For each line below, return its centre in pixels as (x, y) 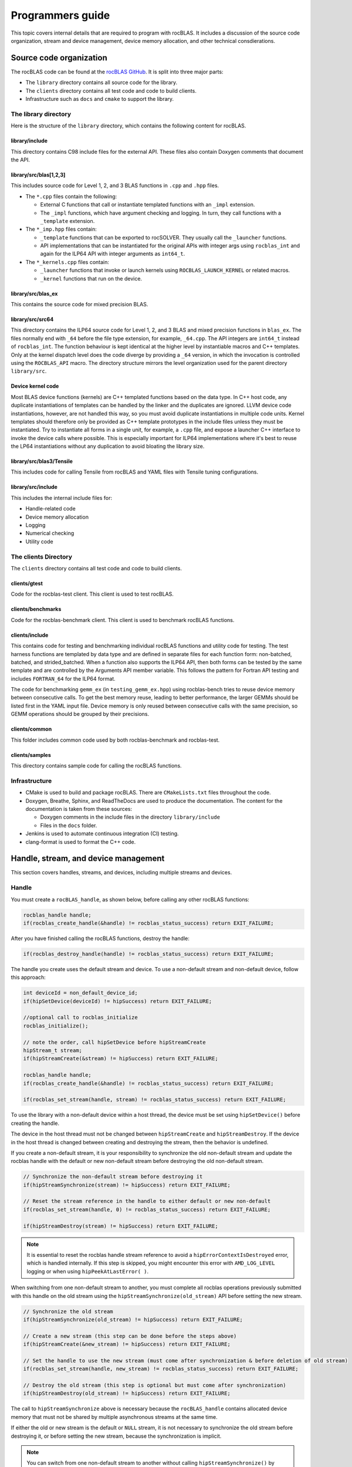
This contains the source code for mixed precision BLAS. (79, 305)
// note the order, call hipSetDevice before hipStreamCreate (114, 1042)
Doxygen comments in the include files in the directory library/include (130, 817)
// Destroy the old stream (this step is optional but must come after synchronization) (155, 1385)
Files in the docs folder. (69, 825)
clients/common (31, 729)
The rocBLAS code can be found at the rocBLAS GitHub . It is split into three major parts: (117, 72)
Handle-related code (50, 509)
